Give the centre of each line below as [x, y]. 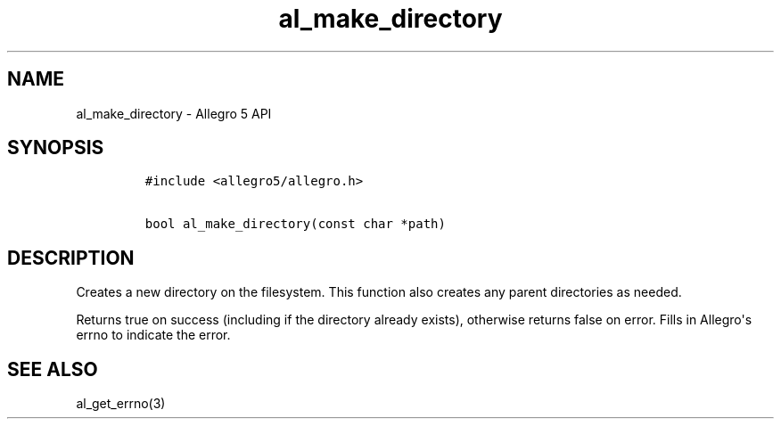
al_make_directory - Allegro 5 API [174, 113]
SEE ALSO [53, 369]
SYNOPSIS [56, 148]
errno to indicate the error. [153, 335]
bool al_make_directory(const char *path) [295, 224]
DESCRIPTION [71, 258]
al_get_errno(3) [121, 404]
